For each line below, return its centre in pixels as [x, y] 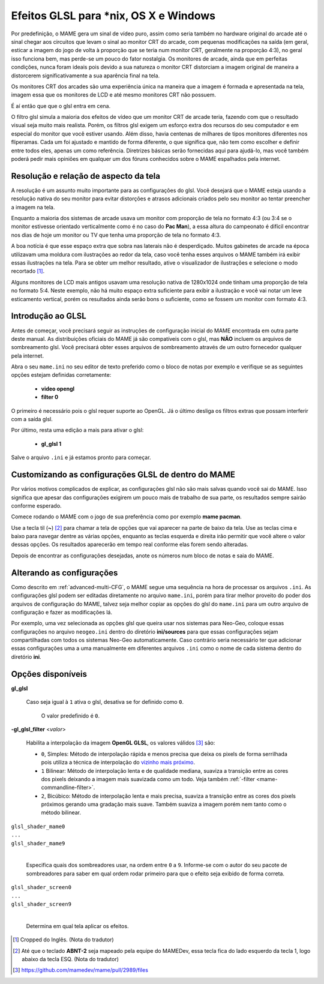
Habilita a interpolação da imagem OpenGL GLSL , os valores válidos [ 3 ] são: [121, 743]
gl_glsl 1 [51, 443]
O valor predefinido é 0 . [70, 715]
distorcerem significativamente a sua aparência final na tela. [85, 76]
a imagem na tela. [33, 207]
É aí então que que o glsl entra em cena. [61, 106]
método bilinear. [61, 812]
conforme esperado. [37, 505]
